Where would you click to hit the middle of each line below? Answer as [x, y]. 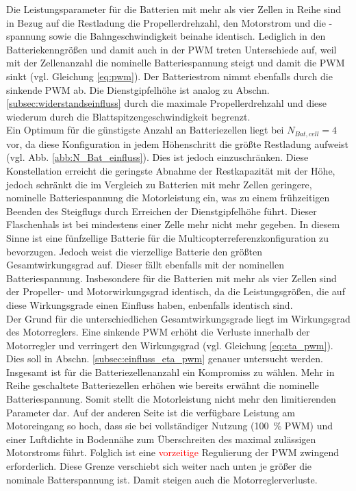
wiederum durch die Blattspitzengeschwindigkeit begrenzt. [128, 116]
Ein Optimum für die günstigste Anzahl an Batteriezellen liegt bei [145, 130]
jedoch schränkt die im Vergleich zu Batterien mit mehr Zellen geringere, [159, 184]
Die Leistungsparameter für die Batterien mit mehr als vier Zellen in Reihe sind [174, 9]
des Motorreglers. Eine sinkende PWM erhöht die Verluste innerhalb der [158, 332]
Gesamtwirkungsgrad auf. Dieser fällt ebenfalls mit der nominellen [145, 265]
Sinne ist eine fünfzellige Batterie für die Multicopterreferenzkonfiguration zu [168, 237]
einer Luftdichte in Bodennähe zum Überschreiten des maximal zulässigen [161, 439]
